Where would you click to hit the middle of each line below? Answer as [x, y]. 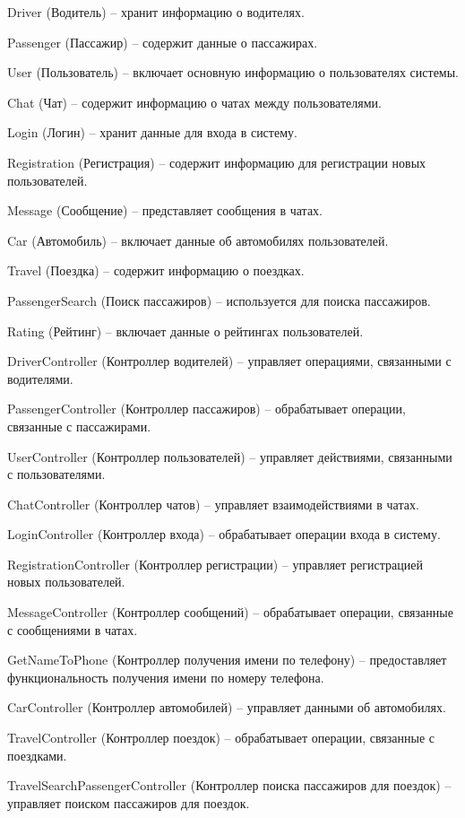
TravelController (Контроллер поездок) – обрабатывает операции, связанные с [221, 738]
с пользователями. [56, 474]
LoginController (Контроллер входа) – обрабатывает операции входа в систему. [224, 534]
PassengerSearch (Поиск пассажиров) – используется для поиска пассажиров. [219, 300]
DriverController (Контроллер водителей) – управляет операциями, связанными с [229, 361]
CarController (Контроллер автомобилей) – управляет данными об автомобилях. [227, 707]
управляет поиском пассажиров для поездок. [129, 802]
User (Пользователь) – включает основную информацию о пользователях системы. [233, 72]
